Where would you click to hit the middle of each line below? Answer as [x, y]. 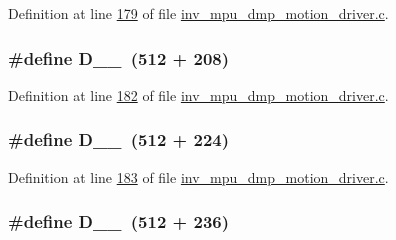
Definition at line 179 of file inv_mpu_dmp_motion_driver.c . [198, 13]
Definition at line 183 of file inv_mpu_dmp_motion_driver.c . [198, 176]
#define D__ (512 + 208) [119, 57]
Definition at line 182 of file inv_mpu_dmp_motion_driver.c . [198, 94]
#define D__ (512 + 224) [119, 139]
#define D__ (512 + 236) [119, 221]
